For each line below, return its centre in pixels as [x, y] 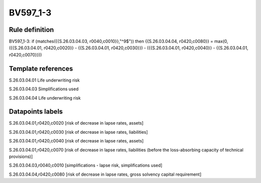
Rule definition [31, 30]
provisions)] [21, 156]
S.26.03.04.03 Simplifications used [44, 89]
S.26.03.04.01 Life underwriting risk [44, 80]
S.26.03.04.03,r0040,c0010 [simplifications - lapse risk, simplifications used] [86, 165]
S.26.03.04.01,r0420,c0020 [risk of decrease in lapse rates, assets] [76, 123]
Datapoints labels [36, 112]
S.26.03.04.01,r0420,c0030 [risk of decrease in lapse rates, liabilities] [79, 132]
